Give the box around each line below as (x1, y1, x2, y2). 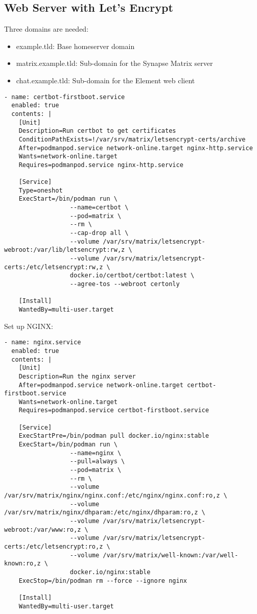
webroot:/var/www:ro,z (4, 526, 81, 533)
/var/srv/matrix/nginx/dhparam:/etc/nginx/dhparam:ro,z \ (4, 509, 205, 516)
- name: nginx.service (4, 339, 81, 346)
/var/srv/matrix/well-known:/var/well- (103, 551, 239, 559)
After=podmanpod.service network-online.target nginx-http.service (18, 144, 253, 152)
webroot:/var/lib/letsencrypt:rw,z (4, 246, 125, 254)
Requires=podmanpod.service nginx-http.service (18, 161, 183, 169)
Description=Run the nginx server (18, 372, 136, 380)
